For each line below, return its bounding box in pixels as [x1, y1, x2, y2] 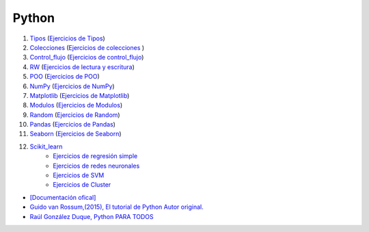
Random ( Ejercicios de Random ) [29, 110, 120, 119]
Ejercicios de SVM [53, 171, 105, 179]
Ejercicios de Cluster [53, 181, 111, 189]
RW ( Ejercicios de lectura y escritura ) [29, 62, 135, 71]
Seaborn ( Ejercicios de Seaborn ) [29, 130, 122, 138]
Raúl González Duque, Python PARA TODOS [29, 212, 154, 220]
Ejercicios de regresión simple [53, 152, 138, 160]
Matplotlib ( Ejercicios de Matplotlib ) [29, 91, 130, 99]
